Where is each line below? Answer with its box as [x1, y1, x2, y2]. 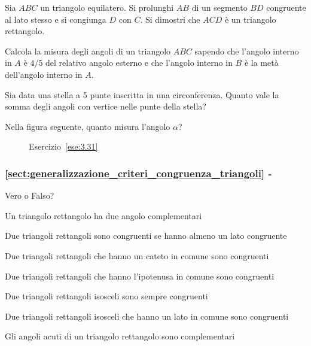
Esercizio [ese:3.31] [29, 140, 98, 153]
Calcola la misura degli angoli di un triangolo [5, 44, 171, 57]
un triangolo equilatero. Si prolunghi [40, 1, 174, 13]
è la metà [244, 56, 279, 69]
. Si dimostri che [140, 13, 200, 25]
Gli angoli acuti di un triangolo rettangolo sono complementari [5, 330, 235, 342]
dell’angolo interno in [5, 68, 83, 80]
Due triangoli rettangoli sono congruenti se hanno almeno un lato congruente [5, 229, 287, 242]
